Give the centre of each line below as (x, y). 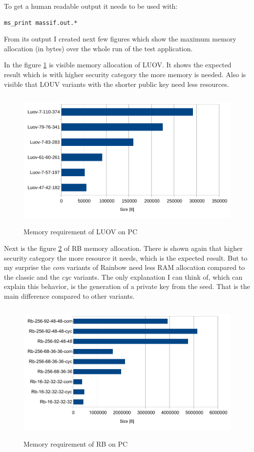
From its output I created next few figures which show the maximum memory (120, 39)
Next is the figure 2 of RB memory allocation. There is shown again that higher (123, 248)
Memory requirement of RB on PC (76, 443)
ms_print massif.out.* (41, 23)
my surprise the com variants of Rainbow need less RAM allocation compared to (125, 267)
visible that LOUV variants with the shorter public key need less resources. (116, 84)
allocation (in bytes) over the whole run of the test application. (98, 48)
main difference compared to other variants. (69, 296)
